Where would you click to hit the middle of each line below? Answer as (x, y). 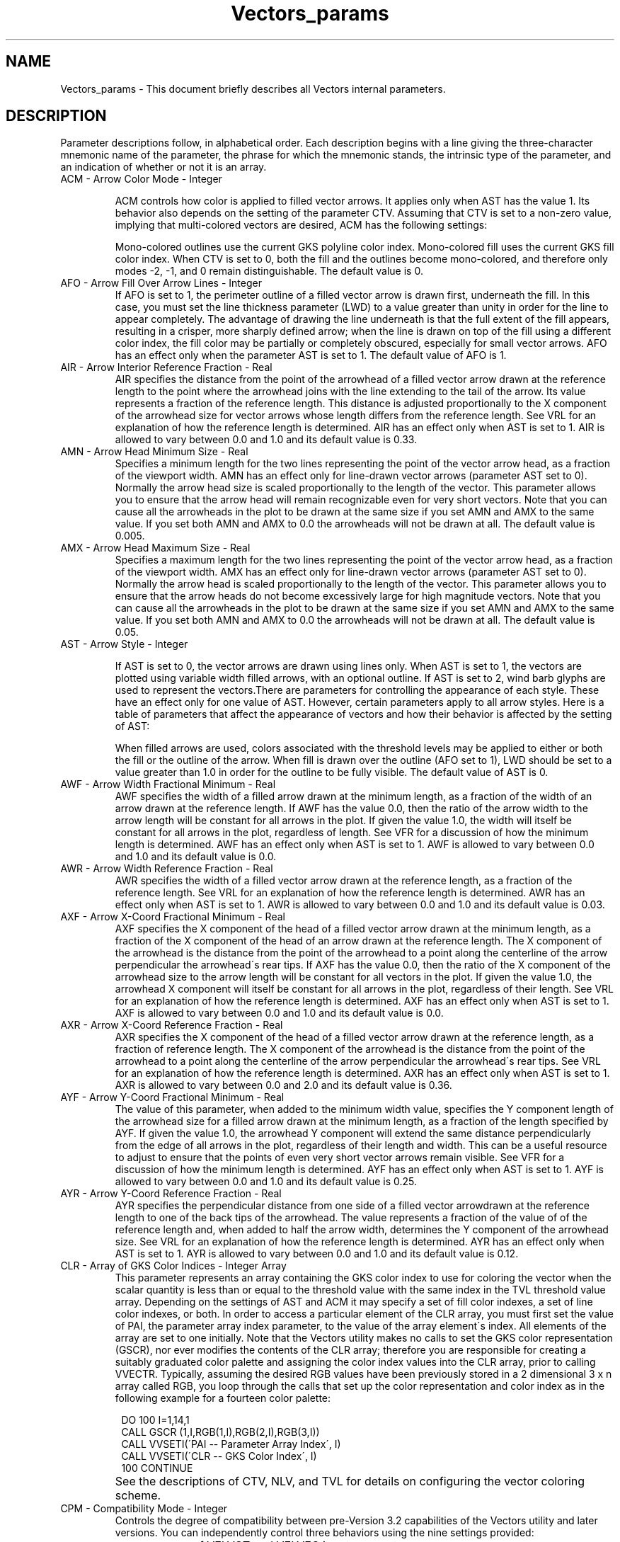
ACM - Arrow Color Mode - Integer (141, 179)
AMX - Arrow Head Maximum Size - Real (155, 548)
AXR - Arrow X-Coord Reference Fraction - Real (172, 1025)
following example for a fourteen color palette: (223, 1398)
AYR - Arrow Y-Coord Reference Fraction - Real (171, 1194)
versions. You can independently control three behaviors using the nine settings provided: (325, 1533)
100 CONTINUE (157, 1468)
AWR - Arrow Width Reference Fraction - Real (167, 869)
